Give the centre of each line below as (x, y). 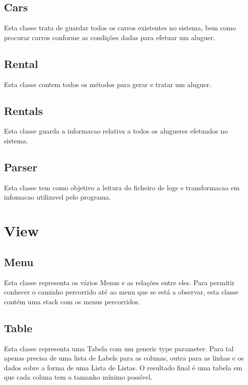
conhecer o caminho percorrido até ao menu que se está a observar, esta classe (121, 292)
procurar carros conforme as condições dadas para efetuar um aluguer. (110, 37)
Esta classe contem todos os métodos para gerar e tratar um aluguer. (108, 84)
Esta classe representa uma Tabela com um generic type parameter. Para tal (119, 348)
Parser (21, 167)
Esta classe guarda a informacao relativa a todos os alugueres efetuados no (116, 131)
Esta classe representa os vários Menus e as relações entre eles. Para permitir (119, 282)
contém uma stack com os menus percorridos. (72, 301)
